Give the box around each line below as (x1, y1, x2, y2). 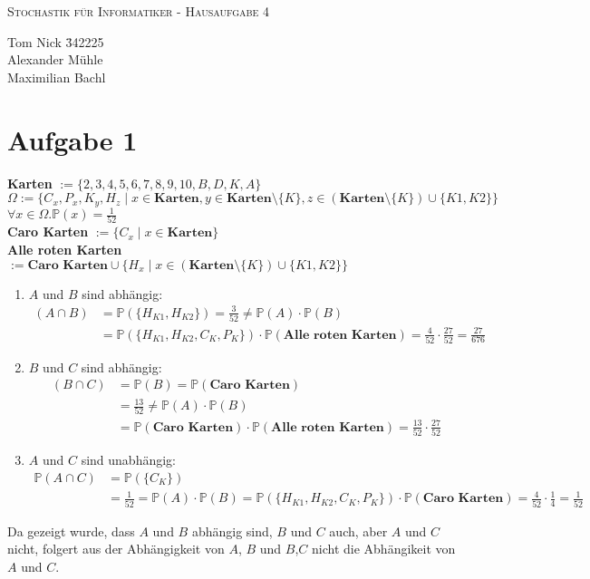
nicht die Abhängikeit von (312, 539, 456, 558)
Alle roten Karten (7, 239, 122, 258)
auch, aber (329, 521, 388, 540)
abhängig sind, (191, 521, 273, 540)
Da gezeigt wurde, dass (7, 521, 135, 540)
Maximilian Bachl (7, 67, 106, 86)
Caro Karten (7, 222, 89, 241)
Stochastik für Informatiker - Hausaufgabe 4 (7, 2, 270, 20)
